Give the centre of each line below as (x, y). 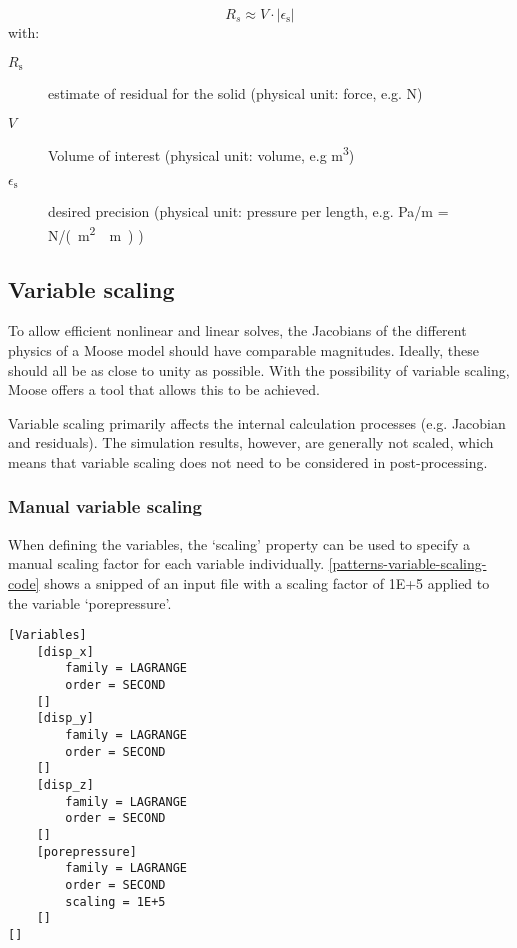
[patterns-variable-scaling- (407, 563)
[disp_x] (65, 651)
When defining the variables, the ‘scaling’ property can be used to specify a (239, 543)
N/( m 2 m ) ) (96, 233)
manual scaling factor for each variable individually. (166, 563)
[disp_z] (65, 785)
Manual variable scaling (105, 506)
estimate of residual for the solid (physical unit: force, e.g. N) (235, 93)
